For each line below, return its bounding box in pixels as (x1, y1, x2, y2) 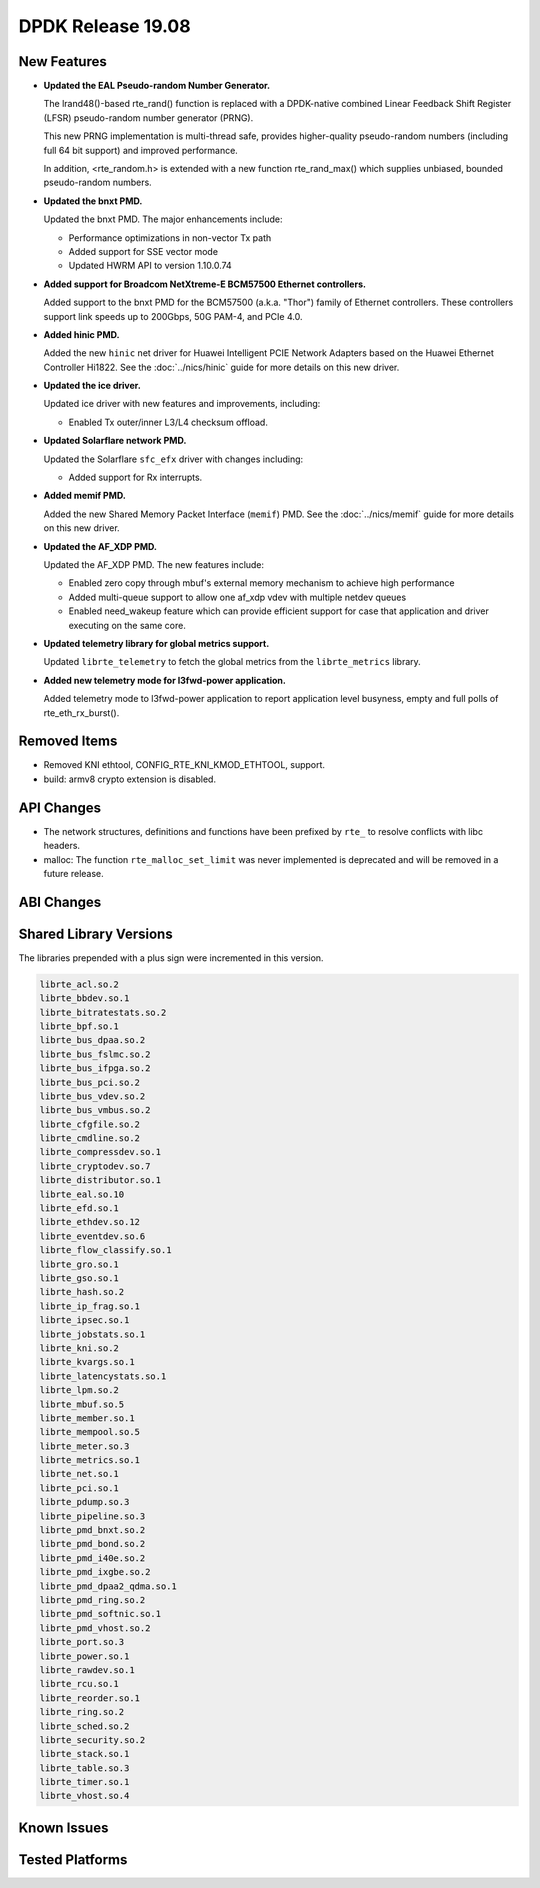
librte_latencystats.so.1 (39, 1370, 167, 1382)
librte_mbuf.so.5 (39, 1398, 125, 1410)
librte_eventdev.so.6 (39, 1230, 146, 1242)
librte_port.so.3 (39, 1636, 125, 1648)
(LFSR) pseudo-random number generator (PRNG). (43, 111, 254, 124)
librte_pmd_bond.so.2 (39, 1538, 146, 1550)
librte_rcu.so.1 (39, 1678, 120, 1690)
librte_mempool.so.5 (39, 1426, 140, 1438)
